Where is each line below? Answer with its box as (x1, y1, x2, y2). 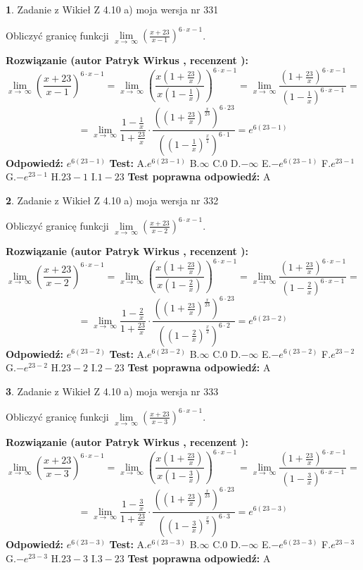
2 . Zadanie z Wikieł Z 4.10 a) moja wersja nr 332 (6, 192, 219, 207)
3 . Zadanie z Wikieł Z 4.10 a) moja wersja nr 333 (6, 383, 219, 398)
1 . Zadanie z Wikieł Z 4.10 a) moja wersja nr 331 (6, 2, 219, 16)
